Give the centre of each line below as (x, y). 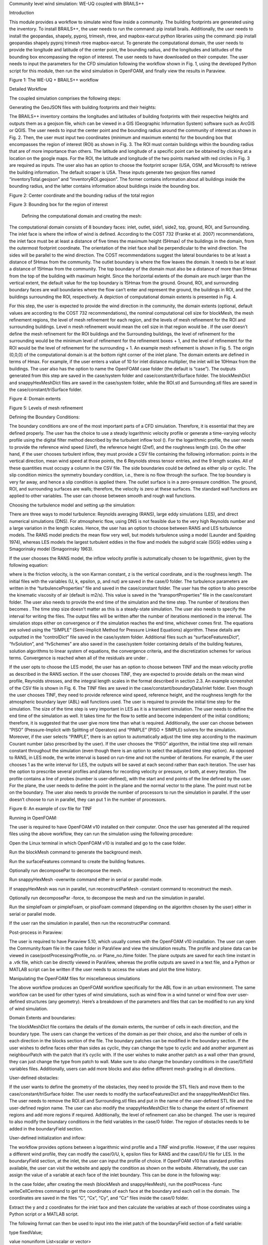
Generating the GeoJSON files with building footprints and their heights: (83, 108)
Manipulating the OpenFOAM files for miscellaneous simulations (75, 978)
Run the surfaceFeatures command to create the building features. (77, 861)
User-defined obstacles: (34, 1078)
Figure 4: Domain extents (35, 399)
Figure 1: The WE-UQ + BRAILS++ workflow (54, 80)
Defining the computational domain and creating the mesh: (82, 216)
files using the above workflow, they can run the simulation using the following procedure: (101, 834)
